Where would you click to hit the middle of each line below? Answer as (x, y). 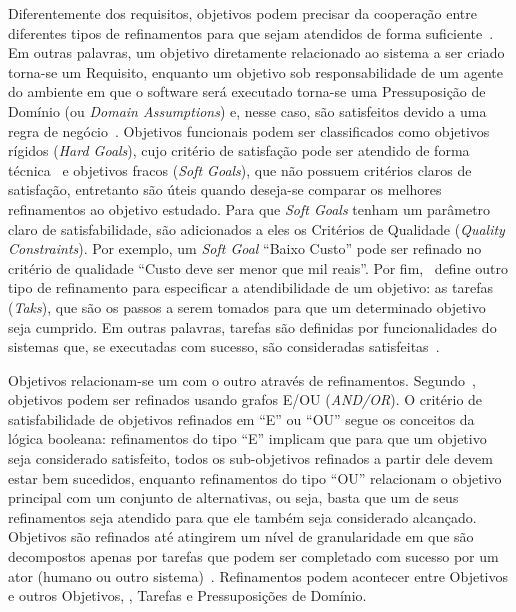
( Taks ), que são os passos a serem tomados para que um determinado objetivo (247, 306)
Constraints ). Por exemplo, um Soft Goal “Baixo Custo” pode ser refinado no (245, 248)
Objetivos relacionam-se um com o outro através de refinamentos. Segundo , (242, 379)
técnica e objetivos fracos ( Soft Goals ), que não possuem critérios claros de (240, 169)
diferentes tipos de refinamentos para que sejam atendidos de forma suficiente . (251, 32)
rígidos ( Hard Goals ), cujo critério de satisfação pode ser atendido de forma (239, 150)
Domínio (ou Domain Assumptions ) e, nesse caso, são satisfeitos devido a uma (247, 110)
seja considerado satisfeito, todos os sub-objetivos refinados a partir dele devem (250, 458)
